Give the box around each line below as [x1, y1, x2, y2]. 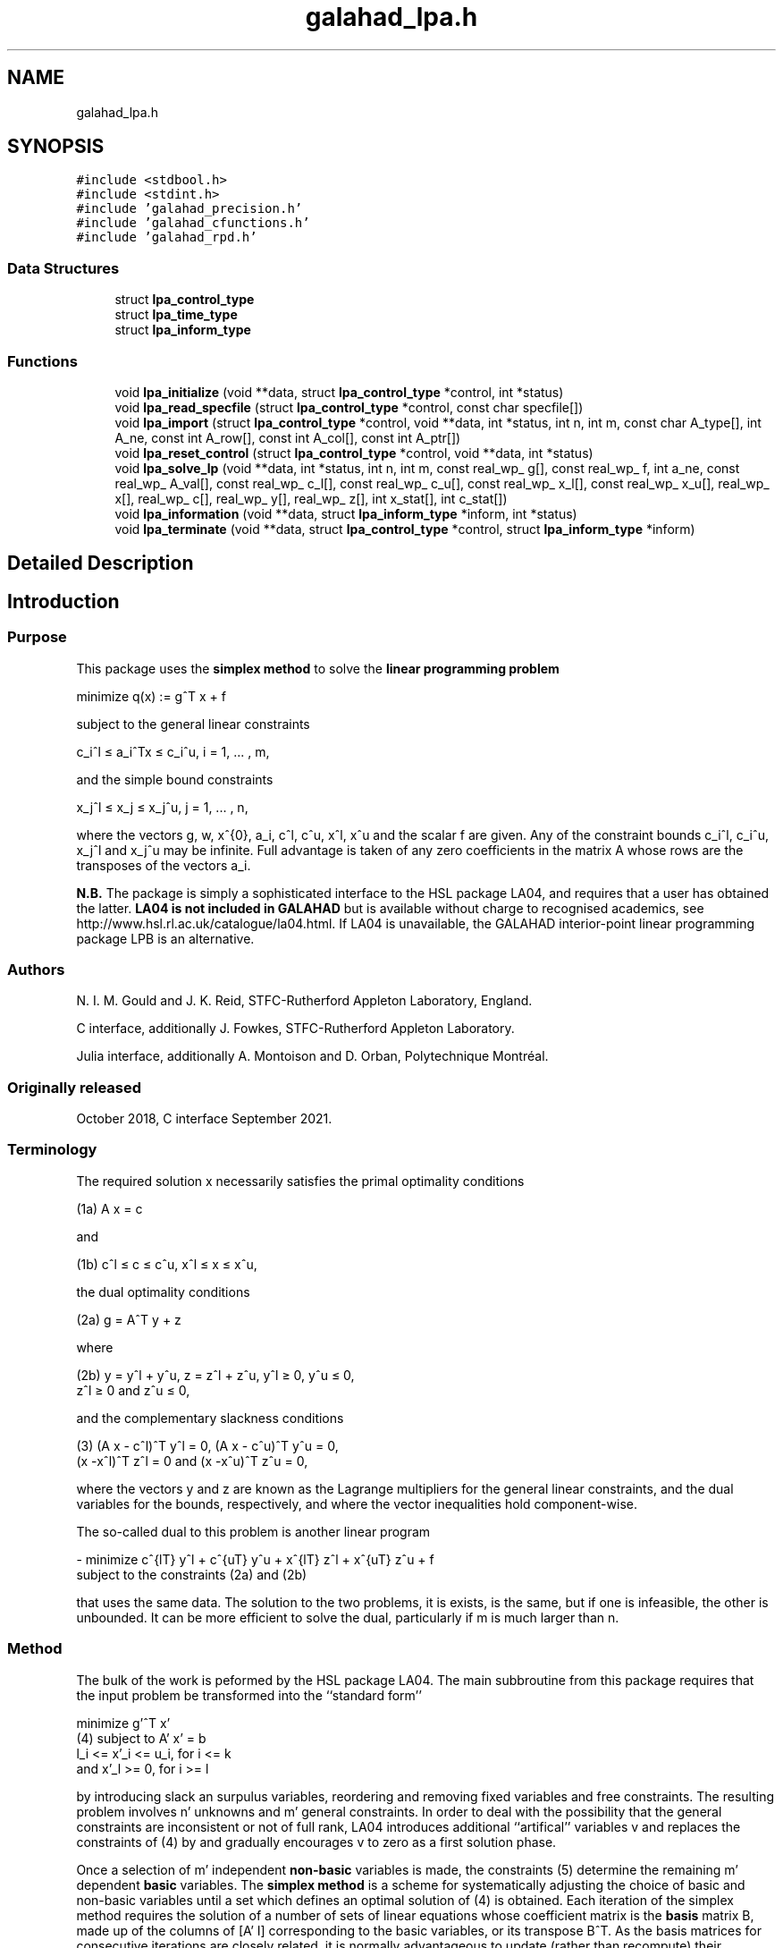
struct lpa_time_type [114, 307, 238, 323]
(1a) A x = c [76, 1200, 143, 1216]
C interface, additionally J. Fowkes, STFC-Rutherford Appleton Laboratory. [76, 1021, 515, 1037]
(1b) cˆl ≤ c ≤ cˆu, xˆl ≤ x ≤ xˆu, [76, 1256, 257, 1272]
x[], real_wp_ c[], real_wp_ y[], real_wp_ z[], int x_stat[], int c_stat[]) [114, 490, 508, 506]
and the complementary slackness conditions [76, 1410, 344, 1426]
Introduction [7, 589, 120, 613]
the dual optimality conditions [76, 1283, 250, 1300]
